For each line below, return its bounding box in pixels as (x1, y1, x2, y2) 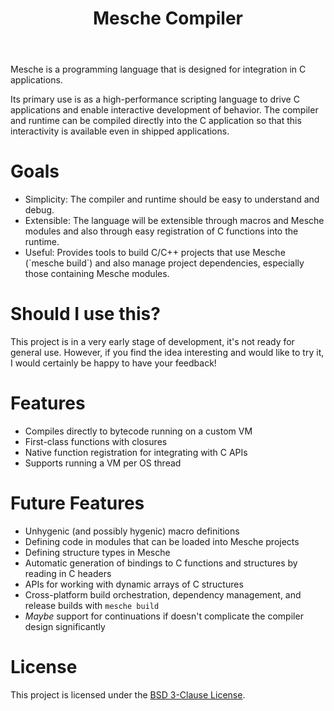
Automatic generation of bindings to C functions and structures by (24, 557, 298, 569)
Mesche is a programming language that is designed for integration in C (10, 63, 307, 76)
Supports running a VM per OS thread (24, 457, 182, 469)
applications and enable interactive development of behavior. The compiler (10, 104, 319, 116)
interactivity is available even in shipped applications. (10, 125, 230, 137)
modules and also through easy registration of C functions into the (24, 225, 299, 237)
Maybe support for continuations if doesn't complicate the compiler (24, 610, 304, 622)
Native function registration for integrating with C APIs (24, 447, 248, 458)
